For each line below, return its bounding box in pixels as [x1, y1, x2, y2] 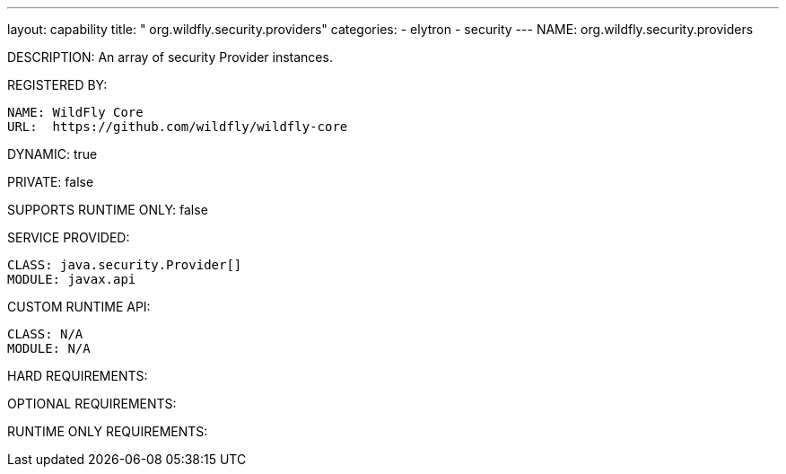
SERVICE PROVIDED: [7, 230, 130, 245]
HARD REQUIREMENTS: [7, 368, 148, 383]
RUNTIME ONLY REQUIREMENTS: [7, 424, 208, 439]
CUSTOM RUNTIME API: [7, 299, 151, 314]
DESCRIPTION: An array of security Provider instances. [7, 49, 333, 65]
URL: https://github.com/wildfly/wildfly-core [7, 119, 348, 134]
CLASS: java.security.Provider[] [7, 258, 242, 272]
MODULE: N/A [7, 341, 91, 355]
